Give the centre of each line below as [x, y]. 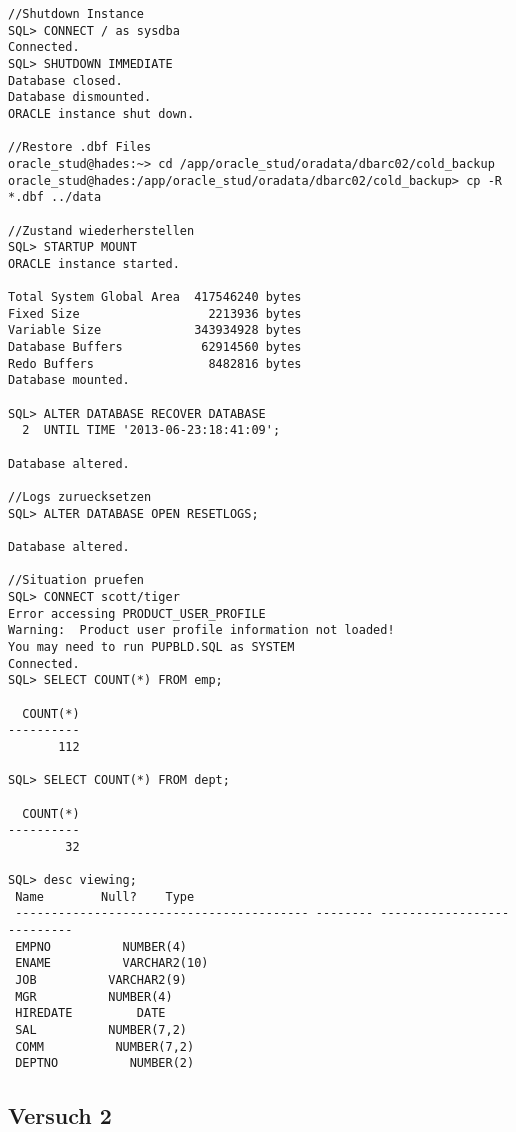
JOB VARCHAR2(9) [101, 980]
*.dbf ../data [55, 197]
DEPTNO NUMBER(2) [105, 1063]
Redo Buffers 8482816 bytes [155, 363]
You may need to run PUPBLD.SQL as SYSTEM [151, 646]
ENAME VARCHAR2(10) [112, 963]
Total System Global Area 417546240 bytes [155, 297]
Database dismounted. [80, 97]
